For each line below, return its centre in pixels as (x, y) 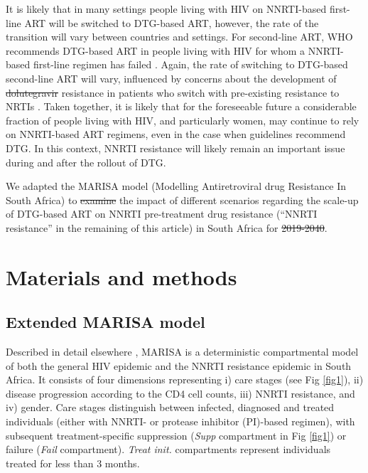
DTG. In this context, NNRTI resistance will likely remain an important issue (175, 148)
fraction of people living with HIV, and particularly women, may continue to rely (183, 120)
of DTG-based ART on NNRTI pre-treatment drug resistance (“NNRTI (162, 214)
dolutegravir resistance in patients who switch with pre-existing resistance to (173, 92)
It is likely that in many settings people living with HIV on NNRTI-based (166, 9)
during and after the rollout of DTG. (86, 162)
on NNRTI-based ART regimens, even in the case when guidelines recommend (176, 134)
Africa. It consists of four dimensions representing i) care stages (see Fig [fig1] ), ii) (185, 379)
